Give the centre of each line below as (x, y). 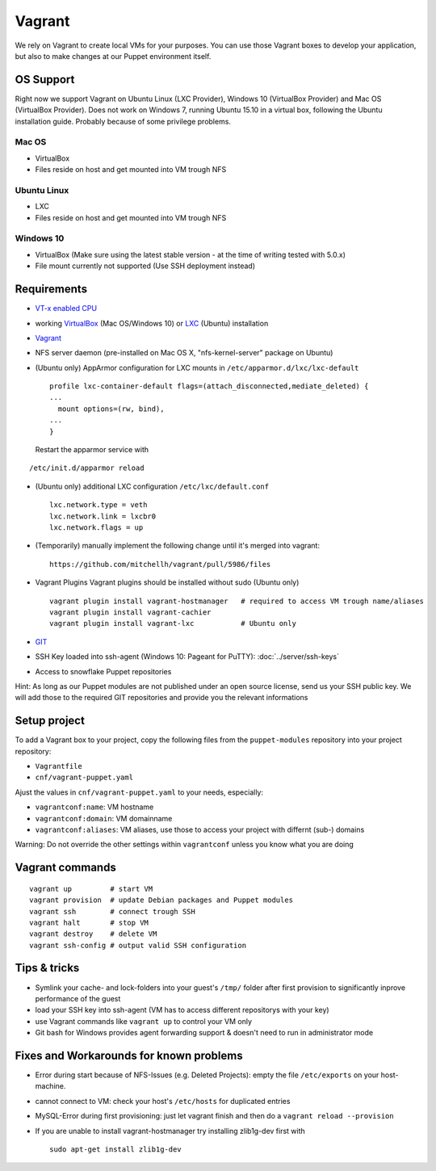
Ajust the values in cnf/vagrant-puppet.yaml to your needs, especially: (139, 792)
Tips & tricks (47, 968)
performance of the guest (78, 998)
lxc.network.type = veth (99, 505)
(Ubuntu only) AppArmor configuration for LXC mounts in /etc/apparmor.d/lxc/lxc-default (197, 367)
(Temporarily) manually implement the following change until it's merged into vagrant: (178, 546)
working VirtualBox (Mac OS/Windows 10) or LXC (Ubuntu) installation (152, 323)
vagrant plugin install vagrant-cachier (130, 612)
